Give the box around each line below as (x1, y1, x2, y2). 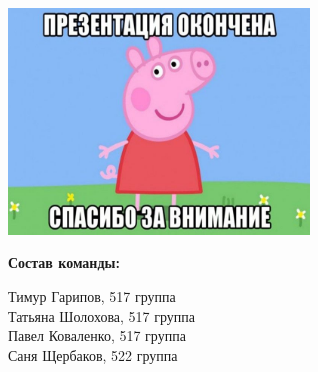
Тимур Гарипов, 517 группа (8, 285, 176, 306)
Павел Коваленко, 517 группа (8, 325, 186, 346)
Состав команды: (8, 252, 120, 273)
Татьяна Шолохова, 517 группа (8, 305, 196, 326)
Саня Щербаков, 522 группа (8, 344, 178, 365)
